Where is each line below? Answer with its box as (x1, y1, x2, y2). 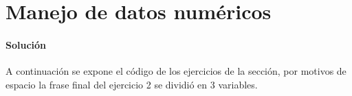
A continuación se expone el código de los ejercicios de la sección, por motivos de (5, 64, 346, 78)
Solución (5, 37, 47, 51)
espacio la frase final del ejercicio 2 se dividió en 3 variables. (5, 77, 258, 91)
